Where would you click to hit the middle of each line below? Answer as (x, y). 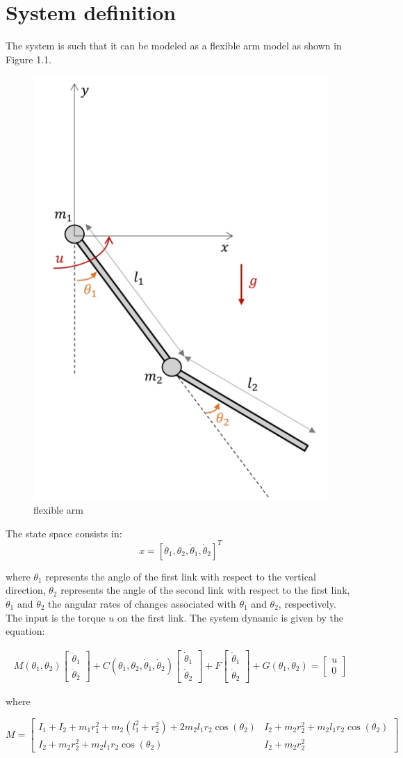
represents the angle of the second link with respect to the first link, (205, 590)
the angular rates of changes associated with (142, 603)
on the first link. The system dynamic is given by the (230, 617)
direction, (26, 590)
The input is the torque (56, 617)
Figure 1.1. (28, 59)
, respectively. (307, 603)
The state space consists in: (64, 533)
